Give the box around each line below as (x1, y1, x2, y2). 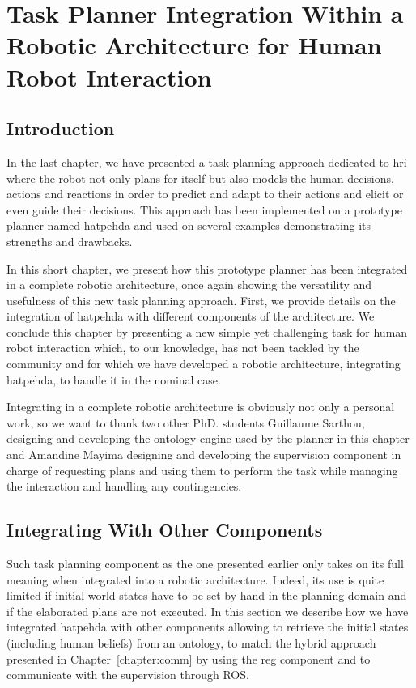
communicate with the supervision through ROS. (6, 666, 249, 683)
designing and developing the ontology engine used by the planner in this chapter (6, 430, 410, 447)
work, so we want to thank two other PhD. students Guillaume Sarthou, (6, 414, 365, 431)
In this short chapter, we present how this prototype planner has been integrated (6, 260, 408, 277)
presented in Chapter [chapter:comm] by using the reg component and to (6, 650, 371, 667)
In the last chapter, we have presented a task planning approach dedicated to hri (6, 153, 407, 170)
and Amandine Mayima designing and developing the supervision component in (6, 446, 401, 463)
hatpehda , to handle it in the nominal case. (6, 371, 221, 388)
